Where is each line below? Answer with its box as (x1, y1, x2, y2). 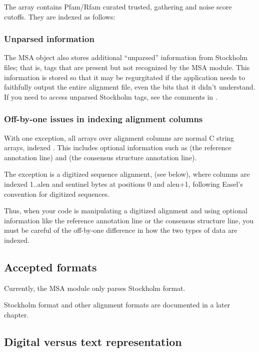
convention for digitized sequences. (4, 188, 109, 199)
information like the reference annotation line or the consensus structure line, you (4, 215, 254, 225)
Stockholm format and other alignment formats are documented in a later (4, 299, 230, 310)
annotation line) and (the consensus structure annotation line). (4, 152, 197, 162)
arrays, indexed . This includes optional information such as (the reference (4, 142, 231, 153)
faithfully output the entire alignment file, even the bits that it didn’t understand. (4, 82, 255, 92)
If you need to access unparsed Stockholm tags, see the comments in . (4, 91, 217, 102)
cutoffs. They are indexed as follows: (4, 11, 115, 22)
